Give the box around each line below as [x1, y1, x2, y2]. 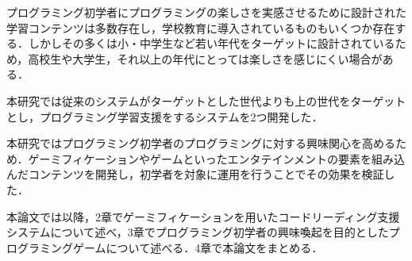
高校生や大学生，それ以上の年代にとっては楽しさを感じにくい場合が [28, 50, 383, 67]
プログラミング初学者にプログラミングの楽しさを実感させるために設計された [6, 4, 406, 20]
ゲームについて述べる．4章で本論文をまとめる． [72, 239, 323, 255]
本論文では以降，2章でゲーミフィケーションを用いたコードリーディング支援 [6, 208, 400, 225]
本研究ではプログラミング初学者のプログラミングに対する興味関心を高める [6, 135, 395, 152]
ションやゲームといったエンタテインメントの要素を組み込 [105, 150, 406, 167]
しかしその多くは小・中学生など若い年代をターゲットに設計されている [28, 35, 395, 52]
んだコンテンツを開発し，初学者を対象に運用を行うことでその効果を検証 [6, 166, 384, 182]
